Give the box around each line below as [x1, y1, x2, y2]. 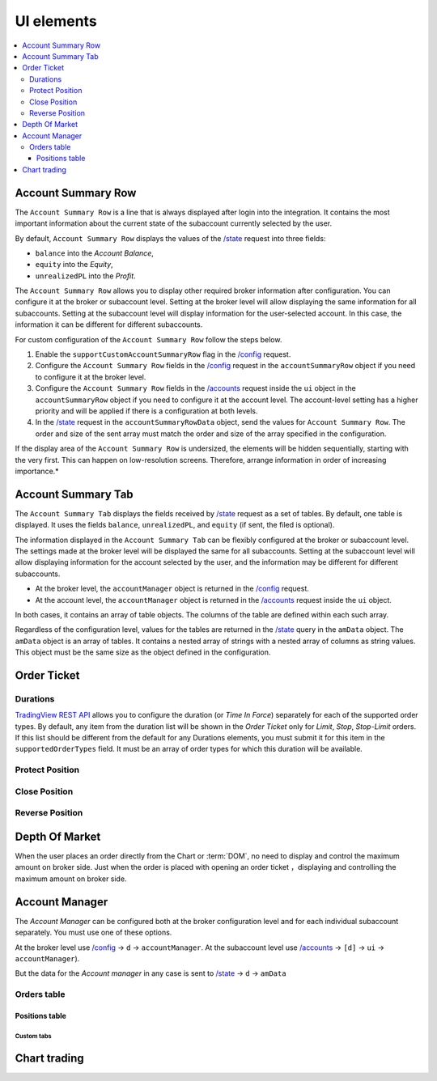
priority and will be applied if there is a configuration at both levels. [35, 406, 258, 416]
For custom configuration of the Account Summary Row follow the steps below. [15, 334, 282, 344]
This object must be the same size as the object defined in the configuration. [15, 647, 271, 657]
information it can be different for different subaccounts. [15, 320, 203, 329]
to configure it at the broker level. [35, 372, 146, 382]
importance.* [15, 466, 60, 476]
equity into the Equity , [35, 260, 113, 269]
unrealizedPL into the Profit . [35, 271, 137, 281]
